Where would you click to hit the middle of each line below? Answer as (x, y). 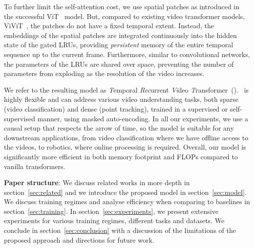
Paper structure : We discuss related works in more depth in (97, 182)
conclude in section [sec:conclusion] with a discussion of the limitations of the (120, 230)
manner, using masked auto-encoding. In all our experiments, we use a (143, 118)
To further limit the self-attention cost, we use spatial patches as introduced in (122, 6)
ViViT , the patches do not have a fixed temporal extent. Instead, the (109, 26)
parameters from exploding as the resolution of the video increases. (104, 73)
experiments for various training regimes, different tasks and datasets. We (114, 220)
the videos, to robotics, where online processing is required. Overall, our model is (125, 147)
